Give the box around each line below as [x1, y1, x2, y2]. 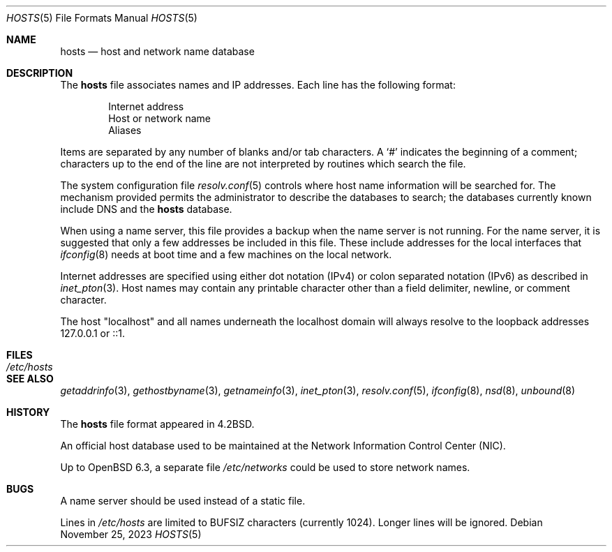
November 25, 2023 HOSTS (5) [60, 528, 202, 540]
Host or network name [108, 112, 211, 124]
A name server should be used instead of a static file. [60, 495, 306, 507]
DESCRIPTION [6, 67, 73, 79]
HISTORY [6, 406, 50, 418]
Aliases [108, 124, 142, 136]
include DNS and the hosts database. [60, 203, 232, 215]
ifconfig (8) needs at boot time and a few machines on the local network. [60, 248, 392, 260]
